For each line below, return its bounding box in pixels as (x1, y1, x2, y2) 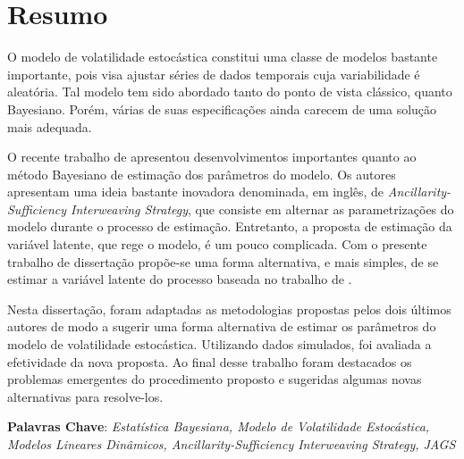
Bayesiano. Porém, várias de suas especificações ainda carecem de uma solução (7, 99, 437, 118)
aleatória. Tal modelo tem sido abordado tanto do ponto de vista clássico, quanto (7, 82, 452, 101)
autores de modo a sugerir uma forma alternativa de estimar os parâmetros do (7, 317, 436, 336)
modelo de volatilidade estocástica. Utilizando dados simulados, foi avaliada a (7, 335, 432, 354)
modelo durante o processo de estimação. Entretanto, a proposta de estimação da (7, 217, 452, 236)
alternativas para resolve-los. (7, 387, 164, 405)
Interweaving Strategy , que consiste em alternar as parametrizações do (71, 199, 454, 218)
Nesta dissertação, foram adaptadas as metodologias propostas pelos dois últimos (7, 299, 451, 318)
